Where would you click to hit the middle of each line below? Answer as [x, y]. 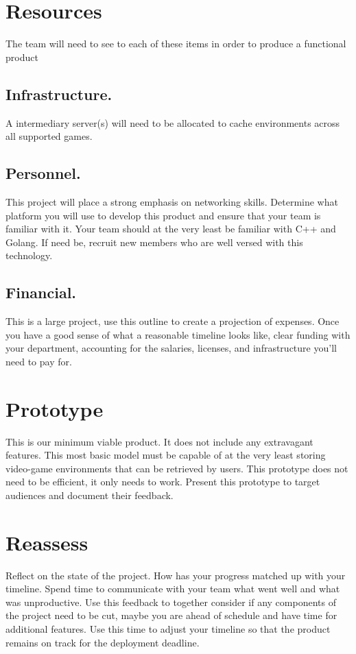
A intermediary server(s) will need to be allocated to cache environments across [173, 122]
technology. [29, 255]
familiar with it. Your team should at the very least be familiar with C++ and [171, 229]
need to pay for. [39, 361]
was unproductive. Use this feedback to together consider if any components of [171, 602]
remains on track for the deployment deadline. [103, 642]
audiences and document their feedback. [90, 495]
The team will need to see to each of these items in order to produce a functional [176, 44]
